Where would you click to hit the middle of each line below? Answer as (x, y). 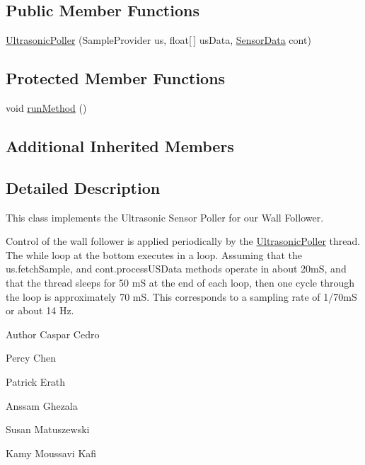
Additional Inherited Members (120, 145)
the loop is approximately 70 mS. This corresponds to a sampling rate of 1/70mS (181, 296)
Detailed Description (83, 187)
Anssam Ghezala (42, 405)
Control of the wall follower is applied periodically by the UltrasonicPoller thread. (183, 241)
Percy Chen (31, 358)
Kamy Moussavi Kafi (51, 453)
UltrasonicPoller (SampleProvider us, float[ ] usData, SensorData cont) (158, 40)
